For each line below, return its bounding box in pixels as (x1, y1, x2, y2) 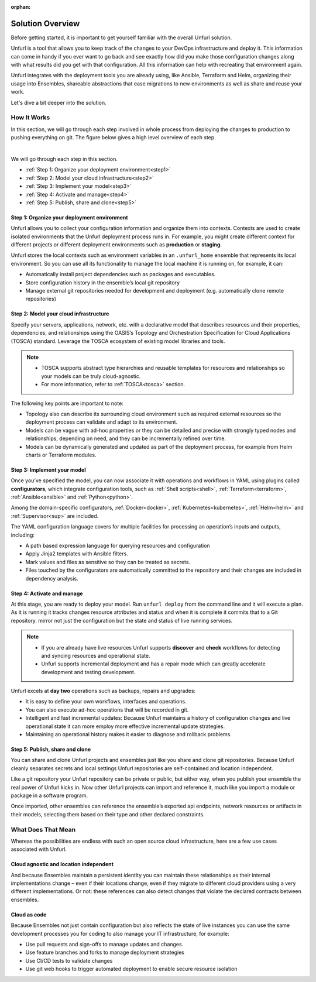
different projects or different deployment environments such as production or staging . (11, 241, 222, 248)
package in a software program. (11, 792, 88, 799)
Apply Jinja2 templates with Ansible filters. (25, 550, 128, 557)
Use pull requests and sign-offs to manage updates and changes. (25, 941, 184, 948)
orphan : (11, 4, 31, 10)
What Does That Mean (11, 825, 76, 833)
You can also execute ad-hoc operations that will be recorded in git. (25, 706, 189, 713)
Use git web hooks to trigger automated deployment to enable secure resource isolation (25, 966, 238, 973)
